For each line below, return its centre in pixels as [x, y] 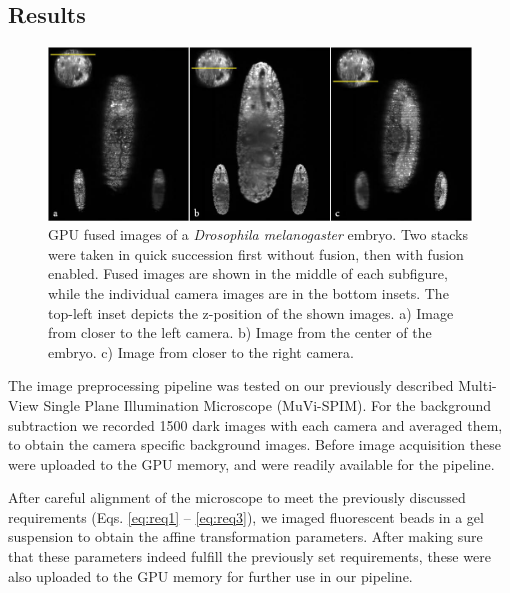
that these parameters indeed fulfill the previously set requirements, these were [249, 556]
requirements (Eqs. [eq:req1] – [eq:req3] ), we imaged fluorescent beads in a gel [246, 516]
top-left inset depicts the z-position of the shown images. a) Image [251, 312]
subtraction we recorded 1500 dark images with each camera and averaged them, [255, 424]
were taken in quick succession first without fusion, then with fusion [256, 253]
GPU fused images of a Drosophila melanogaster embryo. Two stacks [258, 234]
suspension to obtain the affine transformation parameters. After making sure [245, 536]
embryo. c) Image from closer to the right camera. [201, 351]
